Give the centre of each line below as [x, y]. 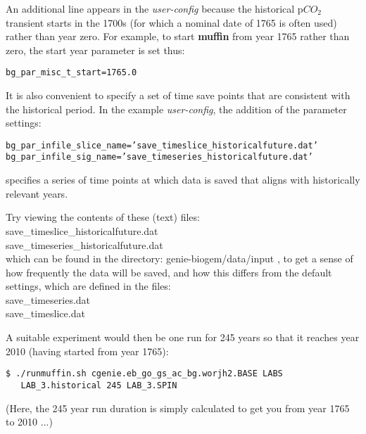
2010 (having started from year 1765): [87, 351]
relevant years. [37, 193]
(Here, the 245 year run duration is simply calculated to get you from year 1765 [178, 408]
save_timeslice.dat [45, 313]
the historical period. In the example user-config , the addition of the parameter [176, 109]
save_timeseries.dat [48, 299]
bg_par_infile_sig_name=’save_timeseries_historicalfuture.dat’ [159, 157]
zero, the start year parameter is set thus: [95, 50]
